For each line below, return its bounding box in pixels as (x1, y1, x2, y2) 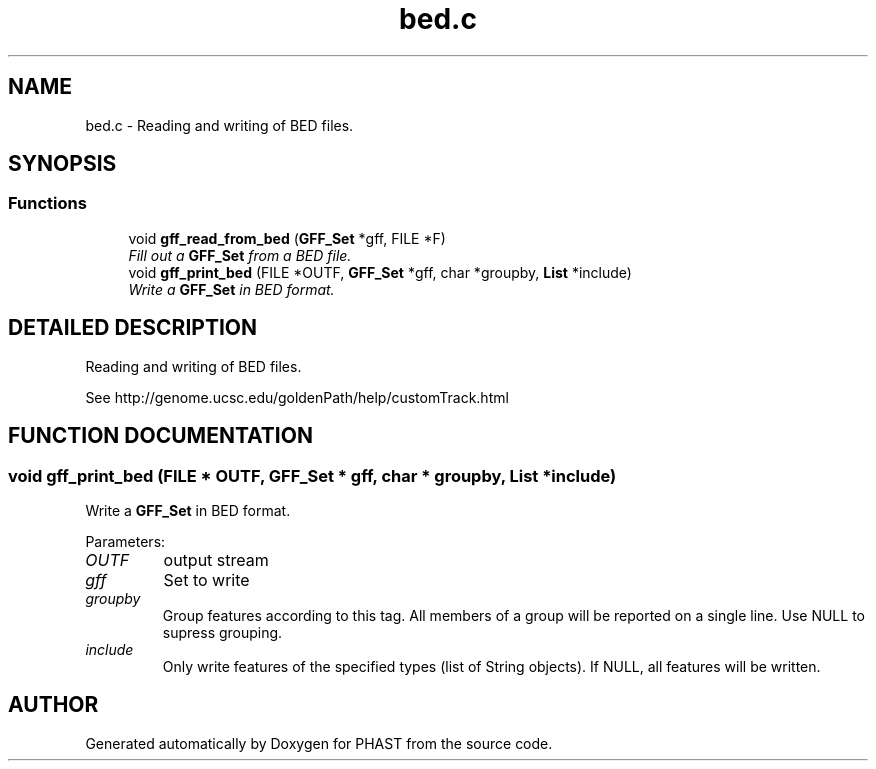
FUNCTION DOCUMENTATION (8, 423, 313, 449)
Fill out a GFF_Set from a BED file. (128, 246, 352, 264)
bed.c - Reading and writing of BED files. (85, 116, 354, 134)
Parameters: (85, 532, 166, 550)
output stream (163, 549, 269, 570)
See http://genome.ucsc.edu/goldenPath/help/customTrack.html (85, 388, 509, 406)
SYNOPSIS (8, 151, 117, 177)
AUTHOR (8, 692, 99, 718)
